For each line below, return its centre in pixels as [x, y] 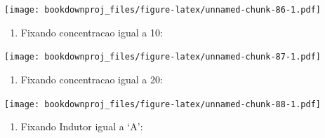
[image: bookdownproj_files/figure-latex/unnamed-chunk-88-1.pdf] [163, 104]
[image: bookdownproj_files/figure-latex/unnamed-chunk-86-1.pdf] [163, 10]
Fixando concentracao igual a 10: [92, 32]
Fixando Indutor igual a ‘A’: [82, 126]
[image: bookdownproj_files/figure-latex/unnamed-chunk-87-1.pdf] [163, 57]
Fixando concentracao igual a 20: [92, 79]
